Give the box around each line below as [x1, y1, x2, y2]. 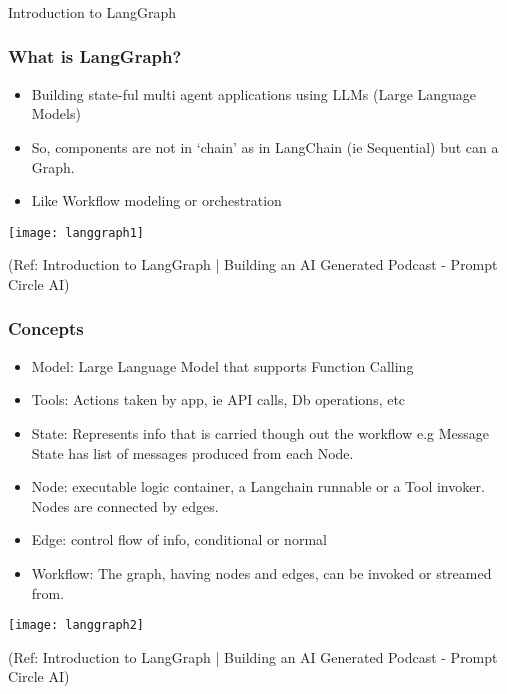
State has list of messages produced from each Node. [31, 442, 354, 463]
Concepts [8, 316, 84, 341]
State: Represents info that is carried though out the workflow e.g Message [31, 422, 490, 443]
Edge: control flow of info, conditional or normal [31, 529, 327, 550]
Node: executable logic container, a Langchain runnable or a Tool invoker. [31, 476, 485, 497]
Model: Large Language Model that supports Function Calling [31, 355, 414, 376]
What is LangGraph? [8, 44, 182, 69]
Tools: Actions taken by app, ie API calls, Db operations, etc [31, 389, 406, 410]
